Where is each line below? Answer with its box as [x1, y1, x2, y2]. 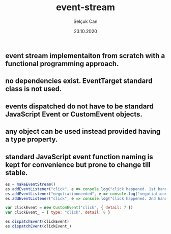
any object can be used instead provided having [5, 127, 161, 136]
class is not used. [5, 84, 62, 93]
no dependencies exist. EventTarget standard [5, 77, 153, 85]
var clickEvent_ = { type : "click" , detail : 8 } [5, 210, 110, 215]
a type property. [5, 135, 58, 144]
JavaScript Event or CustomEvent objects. [5, 110, 142, 119]
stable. [5, 168, 28, 177]
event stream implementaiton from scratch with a [5, 51, 165, 60]
